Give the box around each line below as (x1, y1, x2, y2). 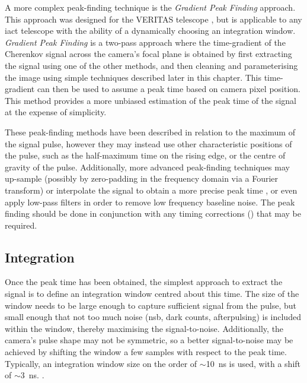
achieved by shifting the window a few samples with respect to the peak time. (5, 346, 287, 358)
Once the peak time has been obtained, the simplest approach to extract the (5, 276, 283, 288)
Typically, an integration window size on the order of (5, 357, 197, 369)
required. (5, 219, 37, 231)
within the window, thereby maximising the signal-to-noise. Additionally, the (5, 322, 284, 334)
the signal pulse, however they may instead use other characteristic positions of (5, 137, 292, 150)
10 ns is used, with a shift (206, 357, 301, 369)
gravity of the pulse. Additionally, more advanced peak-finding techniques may (5, 160, 290, 173)
